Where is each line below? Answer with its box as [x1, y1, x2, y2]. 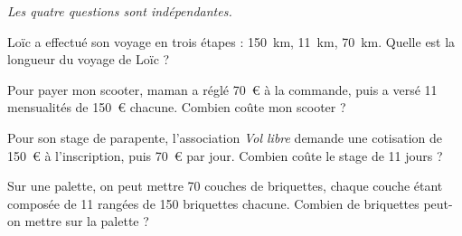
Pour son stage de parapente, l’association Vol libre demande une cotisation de [7, 127, 443, 146]
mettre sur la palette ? [24, 212, 149, 231]
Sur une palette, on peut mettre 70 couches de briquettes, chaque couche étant [7, 176, 443, 195]
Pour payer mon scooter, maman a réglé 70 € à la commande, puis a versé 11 [7, 80, 438, 99]
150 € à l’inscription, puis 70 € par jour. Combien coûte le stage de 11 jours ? [7, 146, 443, 165]
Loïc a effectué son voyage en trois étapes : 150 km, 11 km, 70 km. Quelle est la [7, 32, 456, 51]
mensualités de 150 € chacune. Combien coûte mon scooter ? [7, 98, 346, 117]
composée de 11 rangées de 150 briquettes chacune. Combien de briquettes [7, 194, 420, 212]
